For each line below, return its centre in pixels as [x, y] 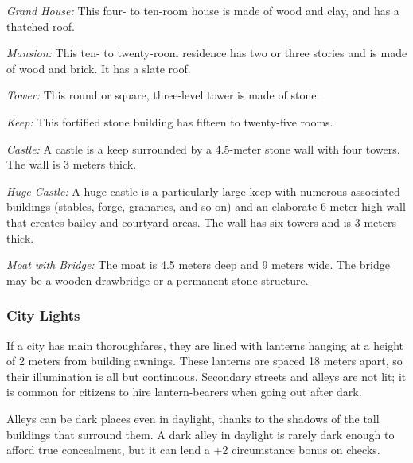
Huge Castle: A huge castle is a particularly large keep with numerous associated [203, 191]
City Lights [43, 315]
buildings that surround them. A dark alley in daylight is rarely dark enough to [201, 434]
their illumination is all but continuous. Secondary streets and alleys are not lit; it [206, 376]
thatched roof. [41, 26]
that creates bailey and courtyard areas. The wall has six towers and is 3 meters [201, 222]
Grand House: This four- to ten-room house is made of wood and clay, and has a [203, 10]
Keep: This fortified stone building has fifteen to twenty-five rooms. [170, 121]
